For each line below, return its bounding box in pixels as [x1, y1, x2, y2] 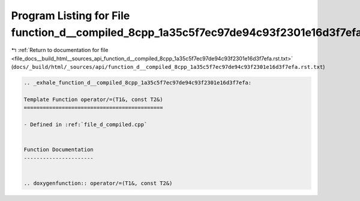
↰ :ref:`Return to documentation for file [11, 47, 109, 54]
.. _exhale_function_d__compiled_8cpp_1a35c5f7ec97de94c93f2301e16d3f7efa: [23, 80, 252, 86]
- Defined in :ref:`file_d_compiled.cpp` [23, 121, 148, 128]
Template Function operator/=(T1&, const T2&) [23, 96, 163, 103]
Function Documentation [23, 147, 94, 153]
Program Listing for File [11, 9, 130, 22]
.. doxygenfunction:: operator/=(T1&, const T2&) [23, 179, 173, 187]
